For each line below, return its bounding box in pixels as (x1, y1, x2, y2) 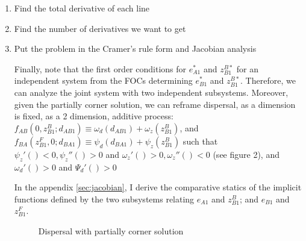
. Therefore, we (240, 74, 296, 87)
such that (183, 134, 218, 147)
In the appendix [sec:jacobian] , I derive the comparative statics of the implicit (14, 181, 302, 193)
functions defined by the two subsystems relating (14, 192, 195, 205)
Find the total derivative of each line (14, 2, 150, 14)
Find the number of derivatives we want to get (14, 22, 186, 34)
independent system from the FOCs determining (14, 74, 193, 87)
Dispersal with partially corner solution (38, 224, 184, 237)
